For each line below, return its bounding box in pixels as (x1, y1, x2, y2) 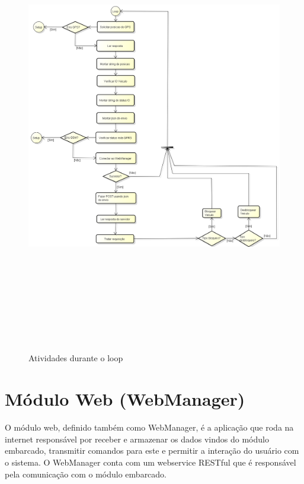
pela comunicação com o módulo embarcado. (5, 467, 167, 480)
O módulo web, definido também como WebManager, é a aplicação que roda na (5, 421, 294, 434)
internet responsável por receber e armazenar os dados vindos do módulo (5, 432, 269, 445)
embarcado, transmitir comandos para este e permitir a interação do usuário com (5, 444, 299, 457)
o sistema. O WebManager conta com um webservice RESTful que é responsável (5, 456, 296, 468)
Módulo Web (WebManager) (5, 387, 245, 411)
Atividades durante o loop (28, 352, 123, 364)
